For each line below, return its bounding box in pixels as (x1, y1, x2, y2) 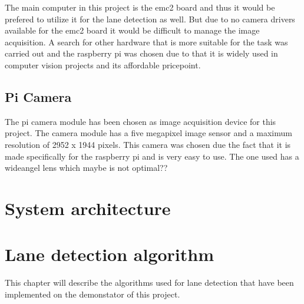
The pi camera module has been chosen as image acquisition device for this (5, 115, 276, 127)
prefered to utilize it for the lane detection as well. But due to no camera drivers (5, 12, 295, 25)
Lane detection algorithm (5, 242, 214, 266)
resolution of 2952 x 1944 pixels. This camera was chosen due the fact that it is (5, 138, 291, 150)
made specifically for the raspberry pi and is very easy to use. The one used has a (5, 150, 299, 162)
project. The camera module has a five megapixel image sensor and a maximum (5, 127, 292, 139)
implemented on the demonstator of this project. (5, 288, 180, 300)
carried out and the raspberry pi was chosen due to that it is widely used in (5, 47, 278, 60)
